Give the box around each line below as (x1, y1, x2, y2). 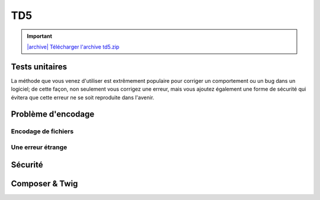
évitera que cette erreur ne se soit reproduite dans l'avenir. (11, 93, 155, 101)
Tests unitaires (11, 62, 68, 72)
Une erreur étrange (11, 143, 68, 151)
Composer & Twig (11, 178, 78, 189)
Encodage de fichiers (11, 127, 74, 136)
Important (27, 33, 53, 40)
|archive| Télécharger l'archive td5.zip (27, 43, 120, 50)
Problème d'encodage (11, 109, 95, 120)
